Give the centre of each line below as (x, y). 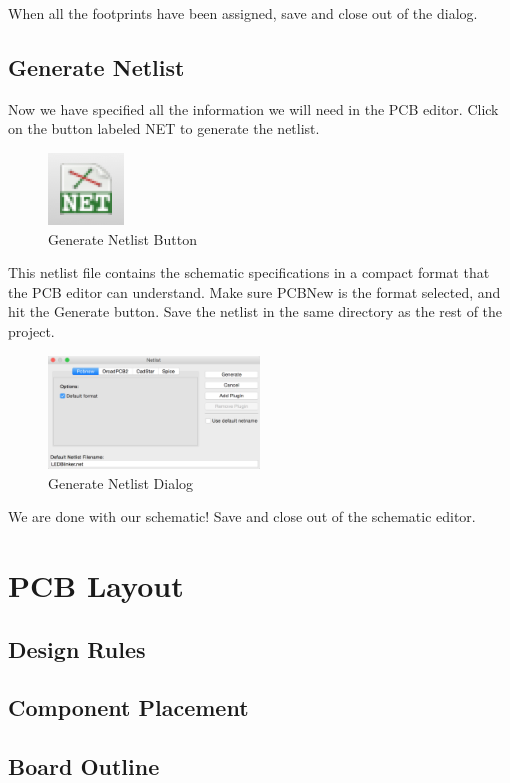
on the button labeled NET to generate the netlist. (164, 128)
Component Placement (128, 707)
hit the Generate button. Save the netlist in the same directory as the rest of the (255, 311)
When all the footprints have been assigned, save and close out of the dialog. (243, 13)
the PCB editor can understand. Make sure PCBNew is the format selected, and (254, 291)
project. (31, 330)
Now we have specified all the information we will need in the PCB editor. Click (253, 108)
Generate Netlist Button (122, 238)
